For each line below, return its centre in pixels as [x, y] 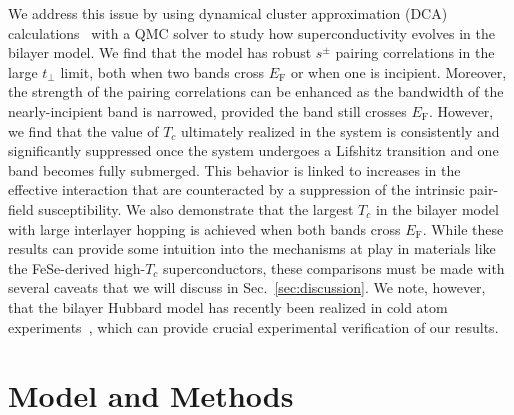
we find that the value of [83, 130]
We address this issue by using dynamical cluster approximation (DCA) [228, 13]
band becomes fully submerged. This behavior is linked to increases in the [234, 169]
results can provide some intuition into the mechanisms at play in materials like [252, 248]
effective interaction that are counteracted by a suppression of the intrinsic [236, 189]
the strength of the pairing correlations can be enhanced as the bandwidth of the [256, 91]
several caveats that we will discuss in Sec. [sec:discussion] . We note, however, [247, 287]
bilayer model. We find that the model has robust [160, 52]
